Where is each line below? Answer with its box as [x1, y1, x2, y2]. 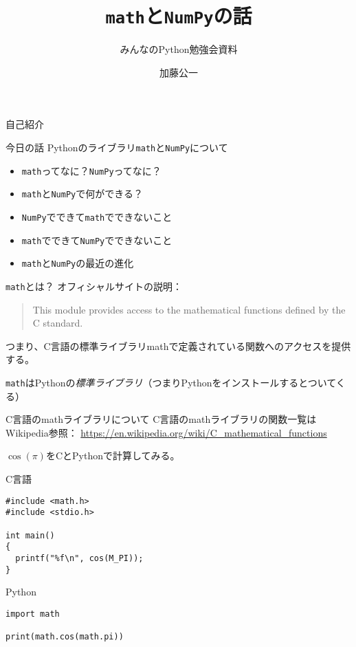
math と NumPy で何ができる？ [21, 186, 143, 201]
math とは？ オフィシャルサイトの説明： [5, 278, 183, 293]
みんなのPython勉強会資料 [120, 42, 238, 56]
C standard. [32, 316, 83, 330]
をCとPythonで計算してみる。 [45, 448, 180, 463]
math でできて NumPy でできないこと [21, 232, 173, 247]
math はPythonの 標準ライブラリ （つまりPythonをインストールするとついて [5, 375, 336, 389]
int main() [5, 530, 55, 540]
